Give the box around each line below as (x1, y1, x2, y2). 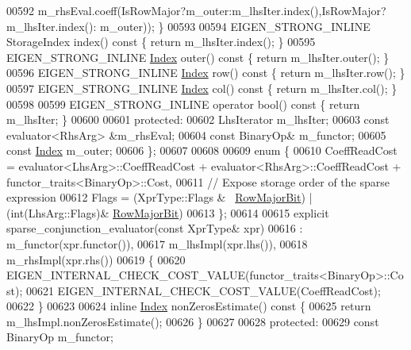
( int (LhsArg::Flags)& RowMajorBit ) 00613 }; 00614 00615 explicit (6, 204, 329, 221)
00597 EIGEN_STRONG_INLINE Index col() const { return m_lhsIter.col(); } (6, 79, 398, 96)
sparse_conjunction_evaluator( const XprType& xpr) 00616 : (6, 220, 303, 237)
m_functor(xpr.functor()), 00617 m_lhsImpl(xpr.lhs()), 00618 (6, 235, 308, 252)
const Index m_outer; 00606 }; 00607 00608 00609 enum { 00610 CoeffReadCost (6, 142, 398, 159)
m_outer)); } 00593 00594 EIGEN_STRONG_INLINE (99, 17, 371, 34)
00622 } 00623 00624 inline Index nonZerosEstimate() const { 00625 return (6, 298, 371, 314)
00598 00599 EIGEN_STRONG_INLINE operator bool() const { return (6, 95, 360, 112)
